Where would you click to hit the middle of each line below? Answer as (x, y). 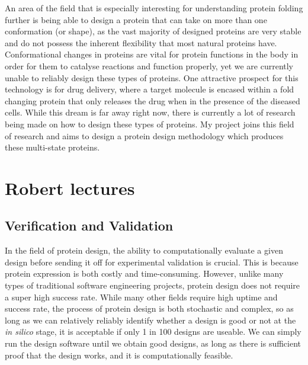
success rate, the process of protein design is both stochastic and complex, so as (149, 308)
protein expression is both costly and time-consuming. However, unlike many (144, 273)
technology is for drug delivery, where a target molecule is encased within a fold (150, 89)
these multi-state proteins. (52, 147)
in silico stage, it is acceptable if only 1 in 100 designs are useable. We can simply (153, 332)
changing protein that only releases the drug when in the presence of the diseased (153, 100)
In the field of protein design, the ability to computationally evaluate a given (144, 250)
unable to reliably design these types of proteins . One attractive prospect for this (152, 77)
